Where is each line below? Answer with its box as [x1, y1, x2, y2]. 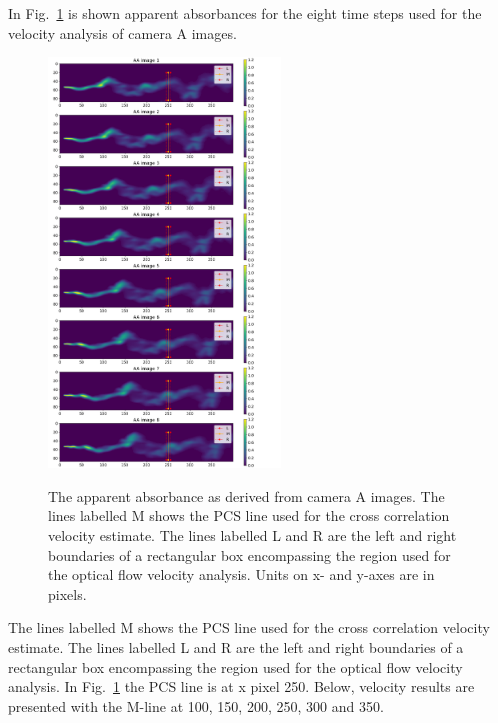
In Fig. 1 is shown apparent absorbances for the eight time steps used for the [8, 3, 482, 23]
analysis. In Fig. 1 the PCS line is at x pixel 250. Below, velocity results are [8, 676, 475, 697]
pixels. [48, 583, 87, 604]
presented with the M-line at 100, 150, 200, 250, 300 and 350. [8, 695, 384, 716]
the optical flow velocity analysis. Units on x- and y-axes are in [48, 564, 435, 585]
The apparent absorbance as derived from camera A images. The [48, 485, 445, 506]
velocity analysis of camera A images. [8, 22, 237, 43]
